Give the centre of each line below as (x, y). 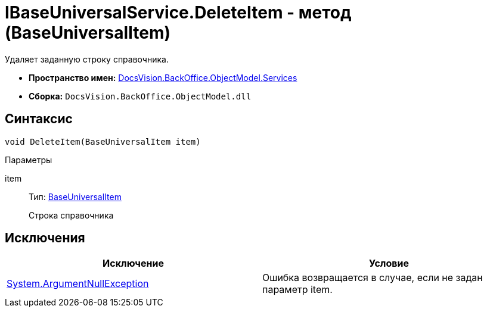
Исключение (133, 263)
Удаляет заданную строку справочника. (87, 59)
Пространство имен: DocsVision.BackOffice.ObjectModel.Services (163, 77)
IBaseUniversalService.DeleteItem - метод (178, 13)
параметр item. (297, 290)
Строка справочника (71, 215)
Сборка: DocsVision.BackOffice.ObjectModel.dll (140, 96)
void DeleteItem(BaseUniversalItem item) (103, 141)
